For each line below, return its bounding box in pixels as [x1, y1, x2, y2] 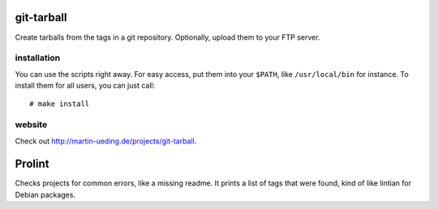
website [15, 119, 48, 130]
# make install [29, 100, 90, 109]
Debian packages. [15, 190, 76, 199]
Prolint [15, 157, 49, 171]
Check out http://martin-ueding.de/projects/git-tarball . [15, 136, 197, 146]
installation [15, 53, 61, 64]
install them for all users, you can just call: [15, 81, 156, 91]
